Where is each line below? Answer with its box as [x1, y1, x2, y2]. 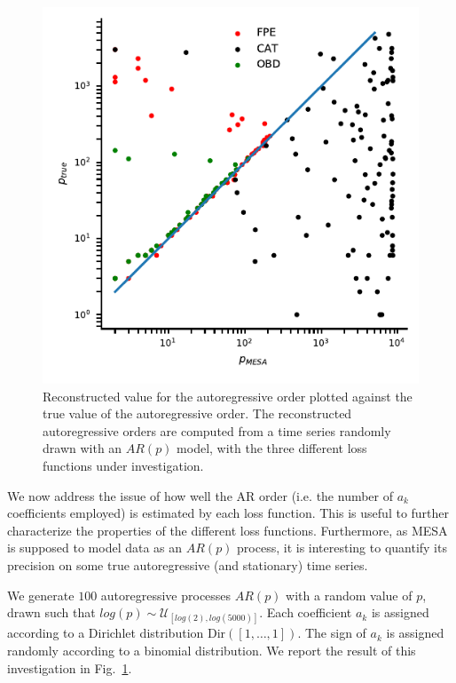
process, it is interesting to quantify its [237, 538, 447, 557]
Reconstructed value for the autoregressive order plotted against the [43, 386, 413, 405]
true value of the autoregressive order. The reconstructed [43, 404, 352, 423]
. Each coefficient [259, 603, 352, 622]
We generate [7, 585, 75, 604]
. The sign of [297, 623, 366, 642]
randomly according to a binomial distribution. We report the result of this [7, 640, 416, 659]
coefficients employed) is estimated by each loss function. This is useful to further [7, 504, 450, 522]
